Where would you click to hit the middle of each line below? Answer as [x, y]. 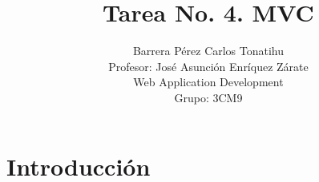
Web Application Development [208, 82]
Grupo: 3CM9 [208, 97]
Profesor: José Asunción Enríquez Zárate [208, 66]
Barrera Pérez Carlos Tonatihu [208, 51]
